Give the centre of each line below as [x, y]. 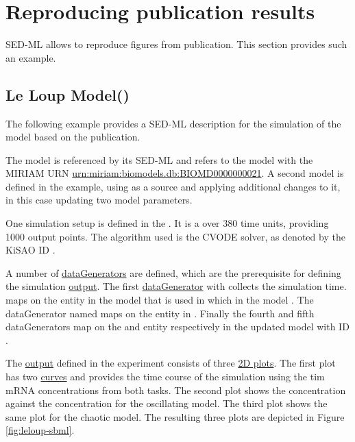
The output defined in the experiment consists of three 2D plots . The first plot [171, 363]
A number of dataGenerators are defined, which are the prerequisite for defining [173, 272]
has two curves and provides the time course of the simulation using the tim [165, 377]
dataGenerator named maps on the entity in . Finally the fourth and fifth [160, 313]
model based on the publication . [73, 137]
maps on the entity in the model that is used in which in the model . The [160, 300]
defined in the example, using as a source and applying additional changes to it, [173, 186]
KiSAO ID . [30, 250]
